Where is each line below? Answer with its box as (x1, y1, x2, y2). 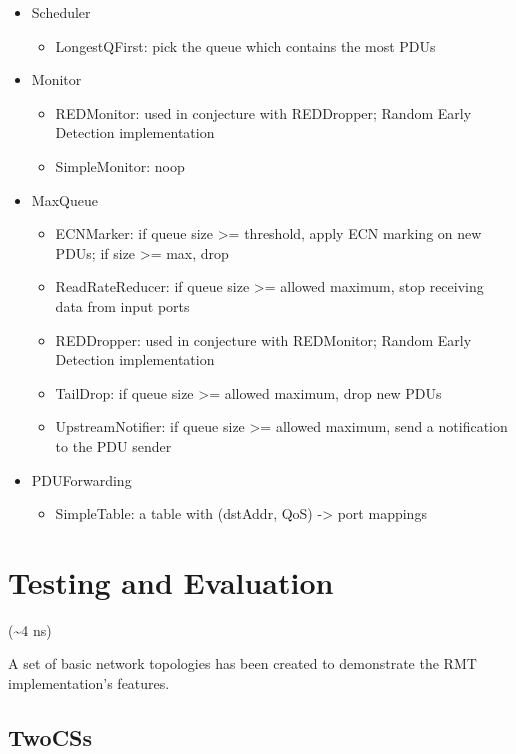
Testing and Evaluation (8, 561, 334, 602)
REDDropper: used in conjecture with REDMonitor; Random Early (55, 329, 472, 350)
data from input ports (55, 295, 190, 316)
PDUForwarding (31, 469, 132, 490)
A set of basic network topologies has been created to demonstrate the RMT (8, 653, 477, 674)
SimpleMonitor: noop (55, 155, 185, 176)
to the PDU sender (55, 435, 172, 456)
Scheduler (31, 2, 91, 22)
